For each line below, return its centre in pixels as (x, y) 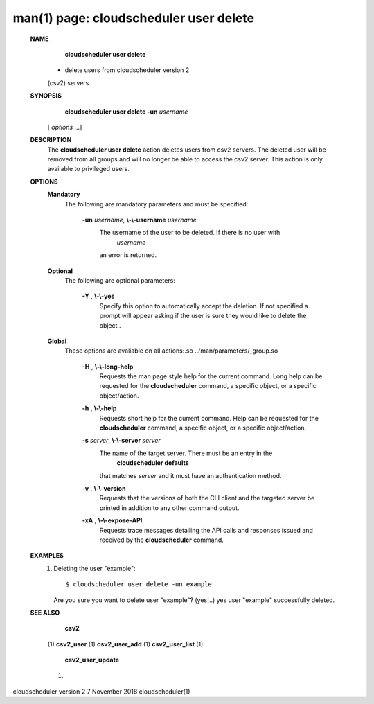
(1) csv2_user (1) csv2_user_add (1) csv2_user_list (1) (125, 644)
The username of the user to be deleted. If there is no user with (190, 233)
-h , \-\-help (99, 408)
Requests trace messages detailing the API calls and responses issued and (206, 530)
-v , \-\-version (104, 488)
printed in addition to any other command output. (169, 508)
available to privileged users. (88, 169)
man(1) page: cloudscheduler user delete (134, 18)
